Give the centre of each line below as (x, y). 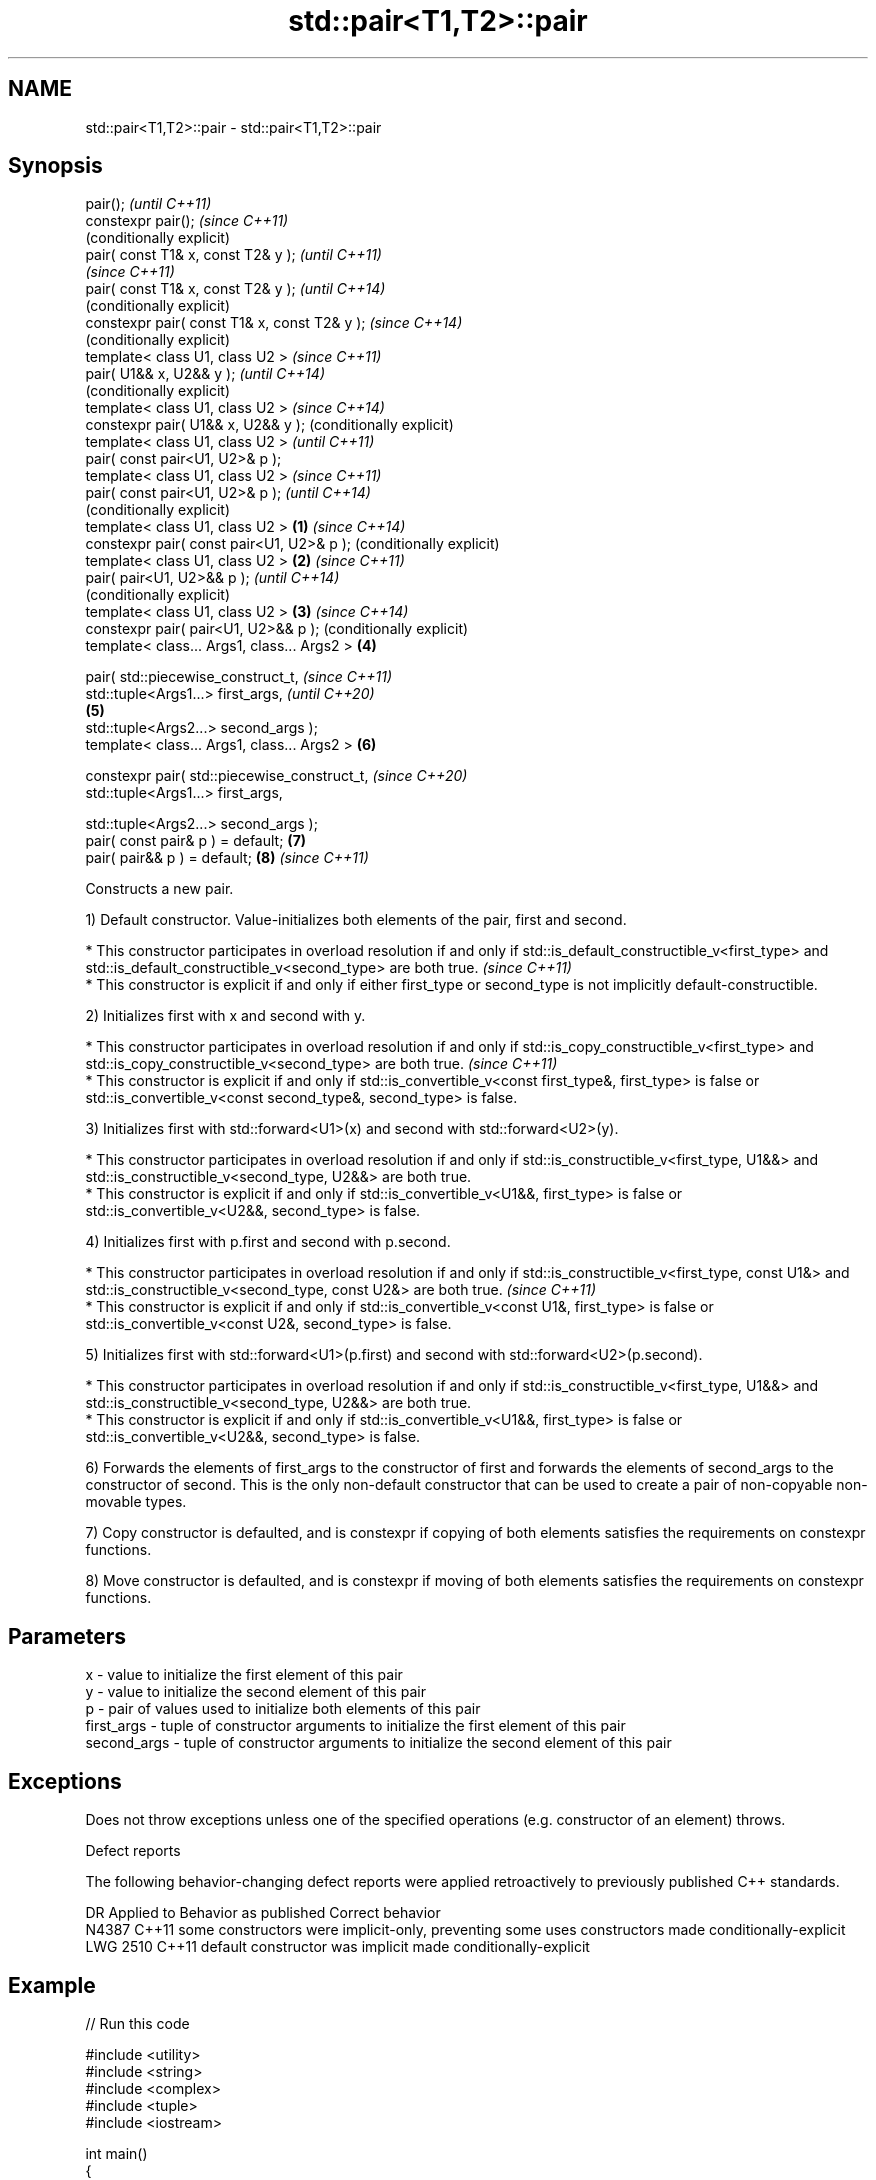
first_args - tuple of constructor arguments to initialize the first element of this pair (355, 1726)
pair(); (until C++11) (148, 204)
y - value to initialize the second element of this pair (256, 1692)
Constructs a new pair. (159, 889)
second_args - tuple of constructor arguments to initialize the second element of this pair (378, 1743)
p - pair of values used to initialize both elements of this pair (283, 1709)
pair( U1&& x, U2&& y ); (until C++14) (205, 374)
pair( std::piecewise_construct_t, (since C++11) (239, 677)
